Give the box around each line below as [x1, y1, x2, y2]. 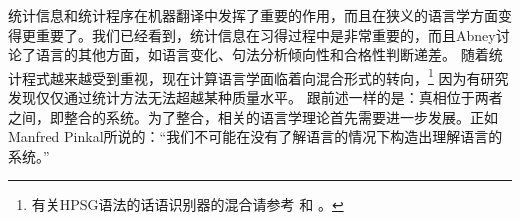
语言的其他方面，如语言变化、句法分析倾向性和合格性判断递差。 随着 [35, 44, 489, 65]
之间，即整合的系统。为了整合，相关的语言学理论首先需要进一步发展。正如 [8, 106, 498, 127]
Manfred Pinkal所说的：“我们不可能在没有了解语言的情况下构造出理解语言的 [8, 126, 503, 147]
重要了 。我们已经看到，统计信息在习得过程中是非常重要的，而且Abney [35, 24, 496, 45]
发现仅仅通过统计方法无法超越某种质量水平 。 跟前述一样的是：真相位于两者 [8, 87, 503, 108]
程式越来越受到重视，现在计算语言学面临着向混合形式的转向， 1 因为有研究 [21, 64, 509, 88]
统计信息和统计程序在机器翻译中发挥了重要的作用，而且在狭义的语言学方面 [8, 5, 498, 25]
